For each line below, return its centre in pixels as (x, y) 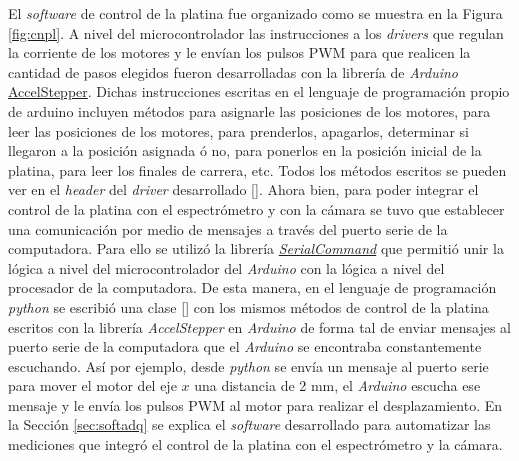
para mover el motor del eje (92, 385)
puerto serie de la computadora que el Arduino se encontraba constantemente (245, 346)
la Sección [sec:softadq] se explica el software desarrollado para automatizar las (249, 424)
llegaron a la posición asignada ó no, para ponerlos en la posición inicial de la (245, 150)
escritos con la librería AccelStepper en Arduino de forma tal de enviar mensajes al (260, 326)
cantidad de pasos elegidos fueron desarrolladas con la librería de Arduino (233, 71)
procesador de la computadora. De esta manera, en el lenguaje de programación (252, 287)
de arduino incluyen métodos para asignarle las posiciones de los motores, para (249, 110)
